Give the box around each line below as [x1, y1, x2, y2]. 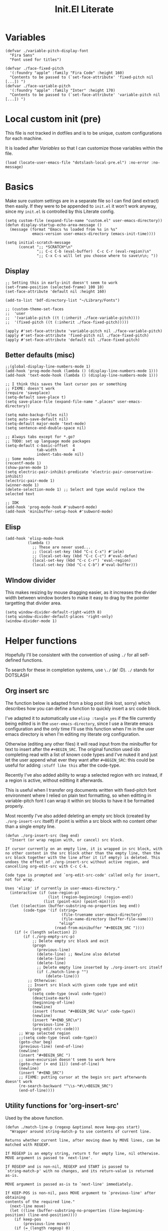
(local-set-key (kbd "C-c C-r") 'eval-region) [32, 558, 131, 563]
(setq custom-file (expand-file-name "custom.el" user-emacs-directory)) [5, 218, 163, 223]
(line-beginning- [108, 1208, 144, 1213]
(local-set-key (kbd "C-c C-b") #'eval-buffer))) [32, 562, 138, 568]
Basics [5, 181, 34, 193]
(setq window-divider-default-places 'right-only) [5, 614, 113, 620]
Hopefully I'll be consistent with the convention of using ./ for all [5, 652, 139, 658]
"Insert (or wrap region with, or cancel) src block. [10, 837, 124, 842]
